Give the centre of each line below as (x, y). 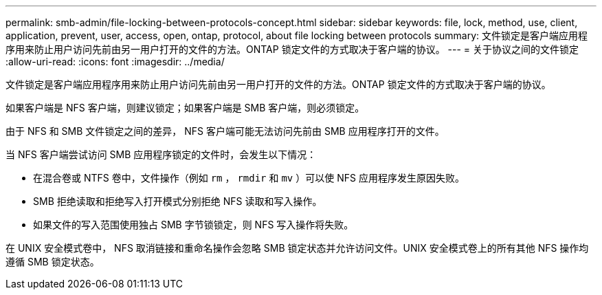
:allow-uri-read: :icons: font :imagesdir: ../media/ (115, 62)
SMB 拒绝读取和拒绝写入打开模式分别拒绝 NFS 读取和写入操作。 (178, 201)
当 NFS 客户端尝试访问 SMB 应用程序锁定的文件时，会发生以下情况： (161, 154)
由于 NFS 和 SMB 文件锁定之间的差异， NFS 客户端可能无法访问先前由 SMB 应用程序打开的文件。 (225, 131)
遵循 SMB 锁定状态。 (53, 262)
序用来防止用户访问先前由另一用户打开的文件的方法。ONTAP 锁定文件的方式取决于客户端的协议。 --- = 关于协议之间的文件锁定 (292, 49)
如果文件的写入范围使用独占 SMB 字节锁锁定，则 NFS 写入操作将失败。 (193, 225)
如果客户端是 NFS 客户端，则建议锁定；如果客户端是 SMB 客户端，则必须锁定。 (185, 108)
